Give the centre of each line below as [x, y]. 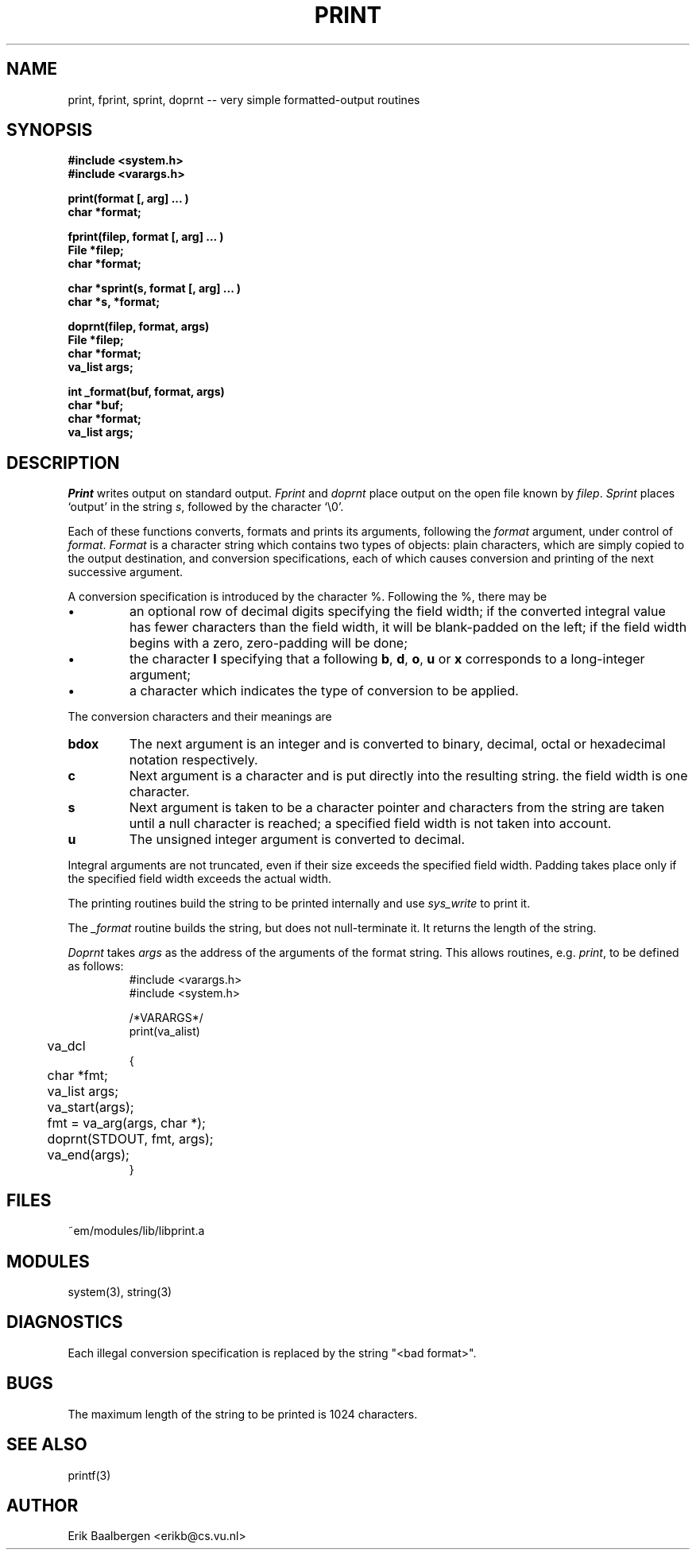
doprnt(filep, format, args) [139, 327]
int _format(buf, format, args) [146, 392]
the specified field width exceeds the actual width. [199, 879]
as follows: [96, 966]
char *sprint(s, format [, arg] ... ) [155, 288]
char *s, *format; [114, 302]
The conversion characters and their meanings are [200, 717]
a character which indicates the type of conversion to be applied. [324, 691]
